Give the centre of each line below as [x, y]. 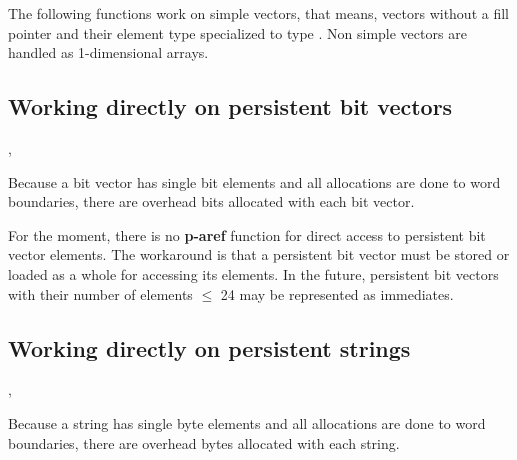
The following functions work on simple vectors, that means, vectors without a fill [258, 13]
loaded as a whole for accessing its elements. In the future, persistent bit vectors [253, 273]
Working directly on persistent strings [209, 347]
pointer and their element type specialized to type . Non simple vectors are [237, 32]
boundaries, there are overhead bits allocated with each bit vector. [211, 201]
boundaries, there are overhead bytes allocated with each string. [204, 442]
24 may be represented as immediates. [337, 293]
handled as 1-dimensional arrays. [108, 52]
